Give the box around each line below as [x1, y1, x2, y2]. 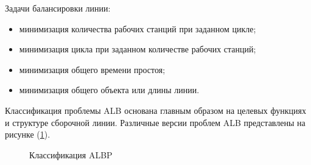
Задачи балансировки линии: [5, 2, 111, 14]
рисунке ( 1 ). [5, 128, 51, 141]
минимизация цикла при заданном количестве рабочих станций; [19, 43, 256, 55]
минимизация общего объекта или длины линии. [19, 83, 200, 96]
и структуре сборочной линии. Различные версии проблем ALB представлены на [5, 116, 306, 128]
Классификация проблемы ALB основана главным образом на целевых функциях [5, 104, 306, 116]
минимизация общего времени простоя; [19, 63, 166, 75]
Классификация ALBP [29, 148, 113, 161]
